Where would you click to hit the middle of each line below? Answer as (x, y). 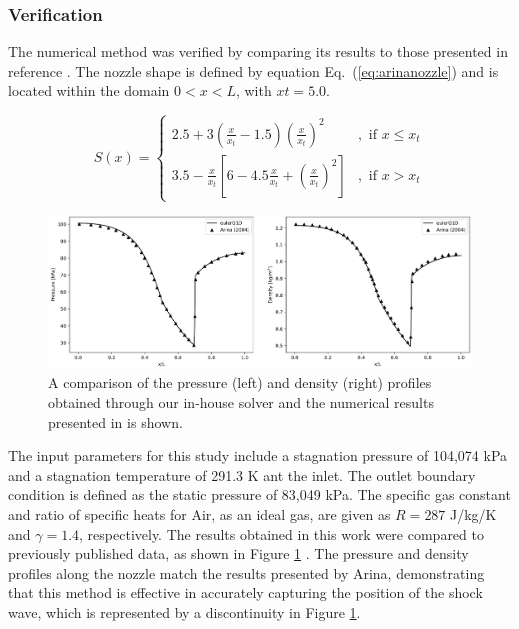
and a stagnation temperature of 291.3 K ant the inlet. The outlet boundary (242, 474)
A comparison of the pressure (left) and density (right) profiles (240, 382)
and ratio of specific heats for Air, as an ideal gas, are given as (199, 513)
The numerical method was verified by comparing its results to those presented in (258, 51)
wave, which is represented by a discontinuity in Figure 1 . (184, 611)
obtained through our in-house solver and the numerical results (241, 402)
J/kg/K (473, 513)
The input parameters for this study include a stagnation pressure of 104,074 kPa (258, 455)
